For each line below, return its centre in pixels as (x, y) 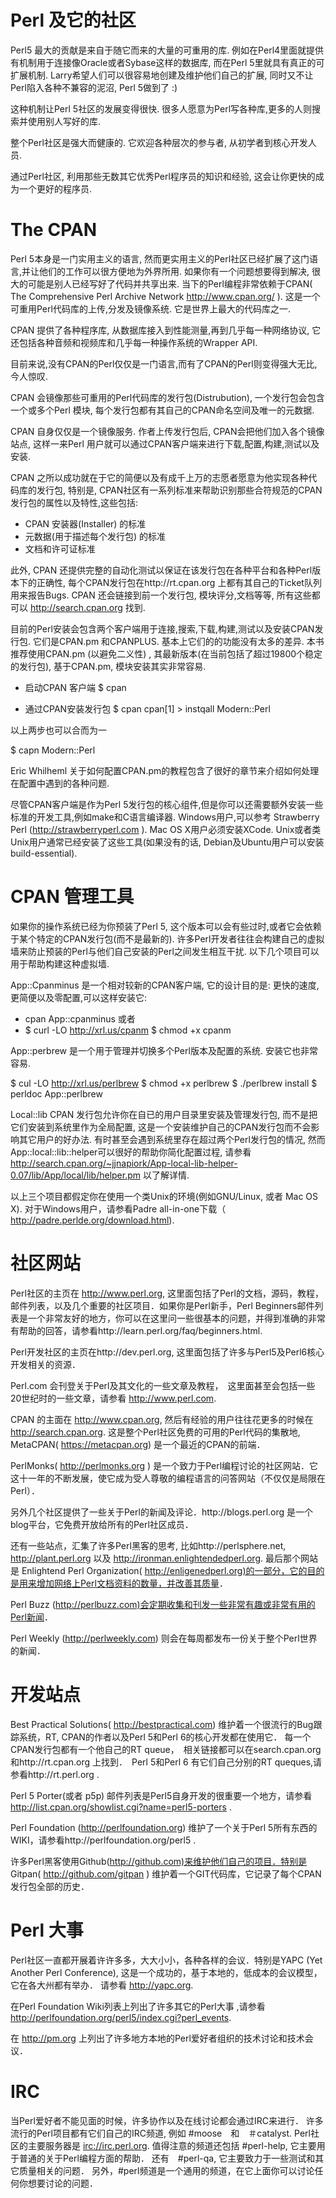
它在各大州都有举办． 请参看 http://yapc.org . (102, 1985)
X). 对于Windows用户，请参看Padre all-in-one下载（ (118, 1208)
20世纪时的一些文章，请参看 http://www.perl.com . (113, 1398)
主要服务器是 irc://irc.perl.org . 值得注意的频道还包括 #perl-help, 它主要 (172, 2145)
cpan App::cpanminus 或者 (80, 1018)
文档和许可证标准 (60, 548)
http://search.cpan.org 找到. (87, 607)
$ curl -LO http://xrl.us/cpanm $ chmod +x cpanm (128, 1030)
